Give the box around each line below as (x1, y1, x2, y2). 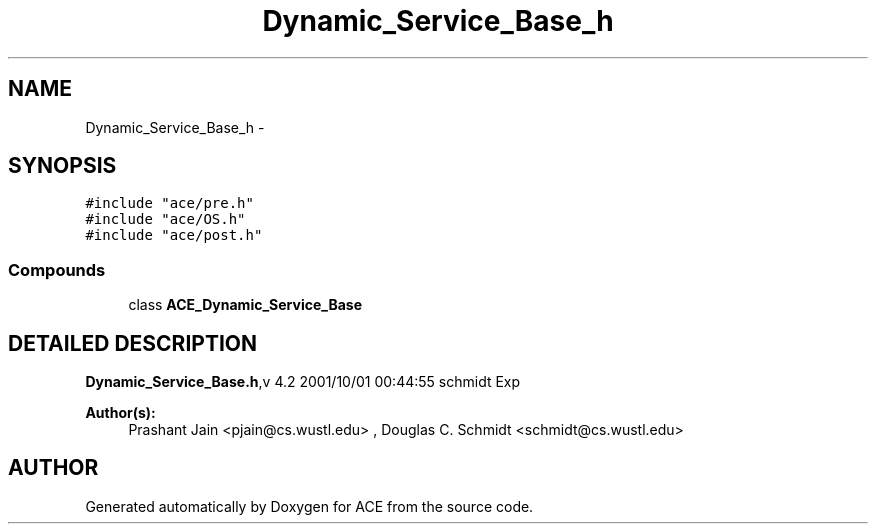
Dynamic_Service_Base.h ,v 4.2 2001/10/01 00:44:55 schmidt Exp (85, 373, 521, 391)
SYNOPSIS (8, 153, 117, 179)
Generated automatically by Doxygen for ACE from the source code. (85, 497, 534, 515)
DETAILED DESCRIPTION (8, 330, 258, 356)
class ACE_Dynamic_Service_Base (128, 296, 362, 314)
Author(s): (85, 404, 156, 422)
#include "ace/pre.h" (85, 195, 254, 212)
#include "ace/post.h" (85, 227, 263, 244)
